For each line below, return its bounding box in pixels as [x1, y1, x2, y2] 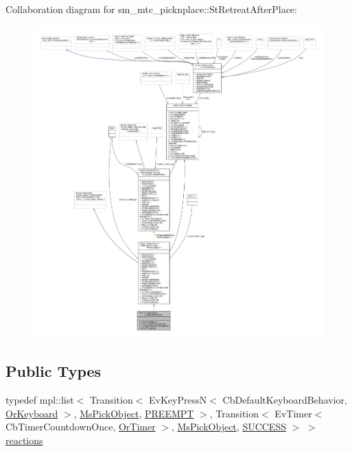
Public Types [5, 360, 102, 382]
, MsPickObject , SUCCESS [172, 419, 286, 434]
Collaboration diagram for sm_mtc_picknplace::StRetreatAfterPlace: [5, 2, 297, 16]
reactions [5, 432, 43, 447]
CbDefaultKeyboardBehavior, [222, 393, 347, 407]
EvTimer [274, 406, 312, 420]
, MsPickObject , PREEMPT [73, 406, 194, 420]
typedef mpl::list [5, 393, 74, 407]
